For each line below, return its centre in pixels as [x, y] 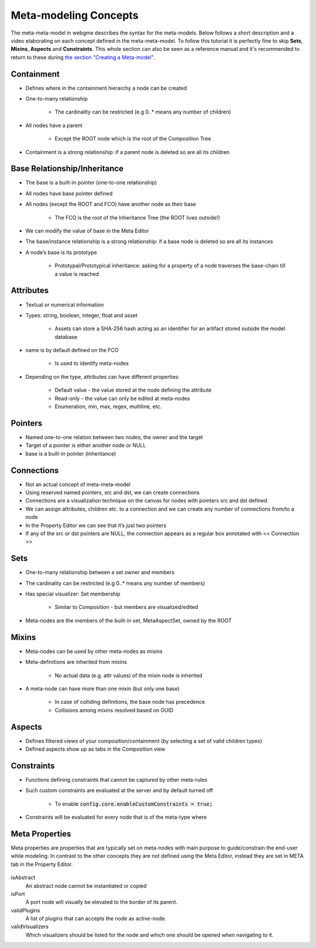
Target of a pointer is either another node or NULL [86, 446]
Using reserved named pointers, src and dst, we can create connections [113, 492]
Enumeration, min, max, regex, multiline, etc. [108, 406]
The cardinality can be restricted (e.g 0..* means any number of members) [115, 583]
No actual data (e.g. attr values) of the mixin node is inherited [129, 675]
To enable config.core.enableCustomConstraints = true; [134, 804]
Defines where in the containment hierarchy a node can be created [106, 88]
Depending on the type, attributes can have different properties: [102, 377]
